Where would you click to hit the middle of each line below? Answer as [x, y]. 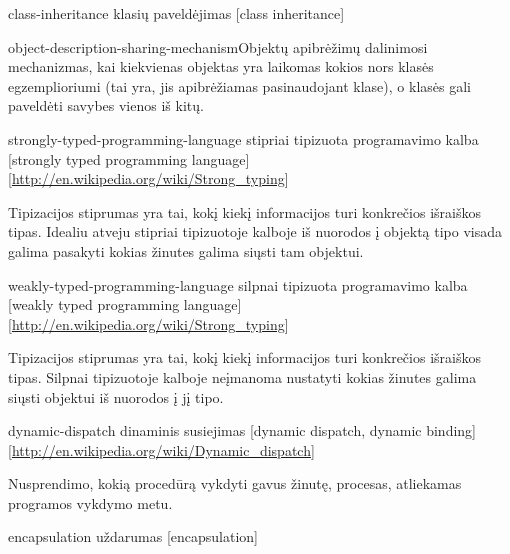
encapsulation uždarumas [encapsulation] [133, 536]
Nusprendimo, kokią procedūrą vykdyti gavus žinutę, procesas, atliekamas [235, 483]
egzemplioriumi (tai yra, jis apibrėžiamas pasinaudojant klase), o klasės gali [239, 85]
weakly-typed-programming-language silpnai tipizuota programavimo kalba [238, 284]
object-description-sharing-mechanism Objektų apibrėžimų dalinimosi [218, 46]
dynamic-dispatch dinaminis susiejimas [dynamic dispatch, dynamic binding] [242, 430]
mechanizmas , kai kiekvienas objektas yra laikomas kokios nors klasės [221, 66]
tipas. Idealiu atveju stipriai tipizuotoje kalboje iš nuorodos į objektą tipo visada [255, 231]
